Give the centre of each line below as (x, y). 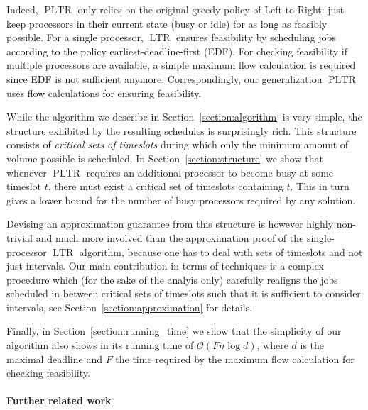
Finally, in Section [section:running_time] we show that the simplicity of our (174, 331)
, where (272, 345)
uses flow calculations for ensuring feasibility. (104, 93)
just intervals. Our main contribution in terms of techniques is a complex (165, 266)
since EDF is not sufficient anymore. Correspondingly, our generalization (164, 78)
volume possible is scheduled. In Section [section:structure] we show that (165, 158)
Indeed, (22, 9)
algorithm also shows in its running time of (100, 345)
